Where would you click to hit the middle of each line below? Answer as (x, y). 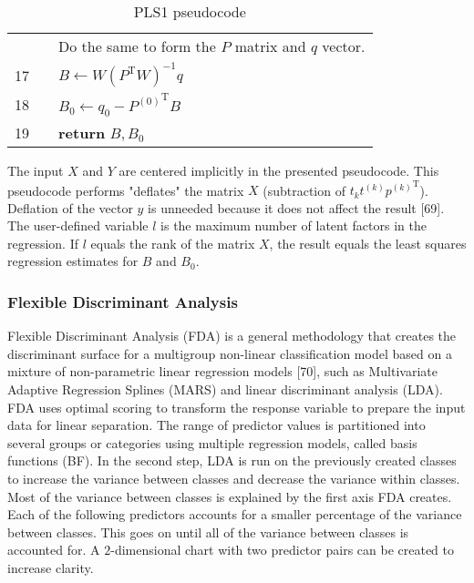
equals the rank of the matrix (173, 243)
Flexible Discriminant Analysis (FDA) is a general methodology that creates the (232, 336)
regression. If (43, 243)
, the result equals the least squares (368, 243)
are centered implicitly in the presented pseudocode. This (279, 170)
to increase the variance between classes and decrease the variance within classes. (234, 479)
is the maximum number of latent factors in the (294, 225)
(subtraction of (304, 190)
